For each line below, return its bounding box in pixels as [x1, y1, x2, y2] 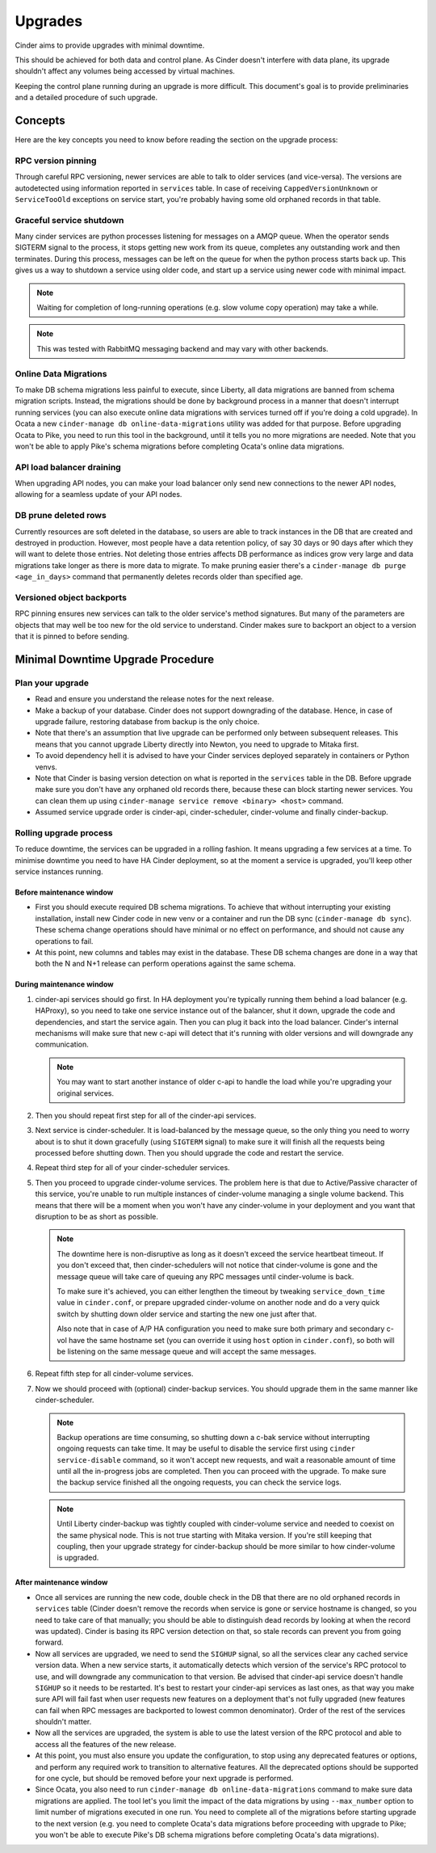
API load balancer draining [15, 461, 121, 473]
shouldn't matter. [35, 1717, 92, 1727]
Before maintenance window [15, 887, 114, 897]
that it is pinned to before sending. [15, 631, 129, 642]
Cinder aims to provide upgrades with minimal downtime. [15, 40, 205, 50]
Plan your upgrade [15, 677, 89, 689]
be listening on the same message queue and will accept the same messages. [57, 1346, 317, 1356]
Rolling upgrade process [15, 827, 113, 838]
